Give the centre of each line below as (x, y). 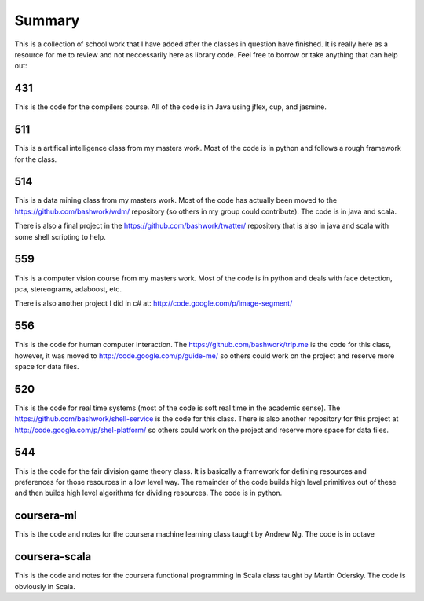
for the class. (36, 159)
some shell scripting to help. (60, 236)
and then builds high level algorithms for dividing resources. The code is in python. (148, 493)
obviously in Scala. (45, 586)
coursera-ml (46, 516)
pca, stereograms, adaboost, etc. (68, 289)
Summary (47, 20)
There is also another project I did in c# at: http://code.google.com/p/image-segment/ (154, 303)
